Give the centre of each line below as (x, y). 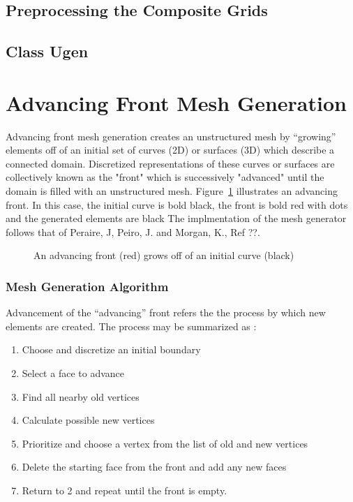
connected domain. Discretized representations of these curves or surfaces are (170, 163)
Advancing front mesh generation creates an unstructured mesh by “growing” (171, 136)
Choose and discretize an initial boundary (111, 349)
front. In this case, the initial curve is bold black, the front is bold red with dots (177, 204)
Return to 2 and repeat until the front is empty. (125, 490)
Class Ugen (47, 51)
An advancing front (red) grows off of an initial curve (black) (164, 255)
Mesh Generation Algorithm (87, 286)
